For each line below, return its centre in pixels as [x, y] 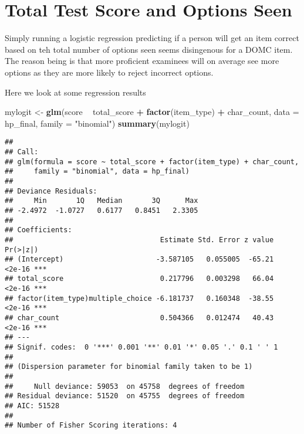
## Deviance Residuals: [51, 191]
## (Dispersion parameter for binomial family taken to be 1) [129, 367]
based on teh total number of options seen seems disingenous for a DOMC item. [149, 49]
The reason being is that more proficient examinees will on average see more [142, 61]
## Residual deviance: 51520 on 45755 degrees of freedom [125, 396]
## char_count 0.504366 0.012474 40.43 [139, 318]
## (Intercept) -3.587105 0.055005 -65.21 [139, 260]
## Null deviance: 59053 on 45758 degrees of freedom [125, 386]
